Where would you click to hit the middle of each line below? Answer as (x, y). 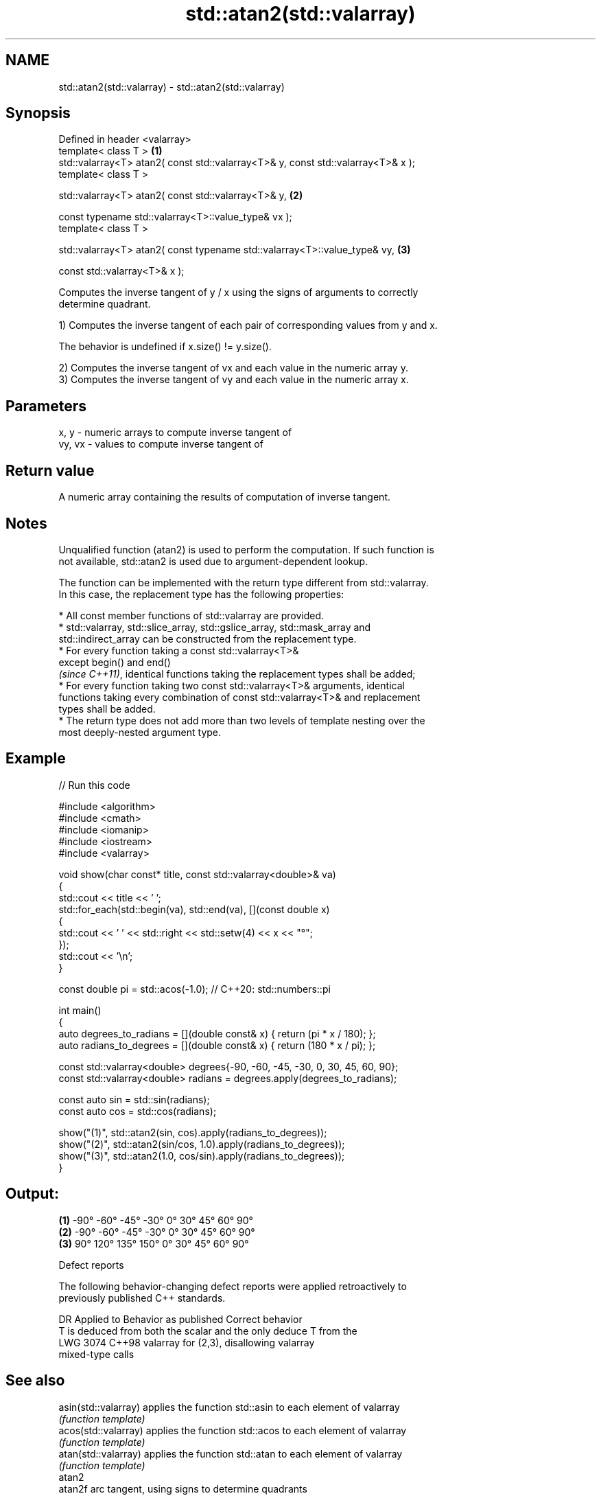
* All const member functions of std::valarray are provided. (191, 615)
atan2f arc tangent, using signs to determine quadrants (183, 1488)
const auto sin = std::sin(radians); (134, 1099)
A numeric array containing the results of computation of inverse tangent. (224, 497)
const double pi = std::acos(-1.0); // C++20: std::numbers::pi (195, 989)
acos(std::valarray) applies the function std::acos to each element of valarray (233, 1430)
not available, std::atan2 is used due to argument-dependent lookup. (213, 561)
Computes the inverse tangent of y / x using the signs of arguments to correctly (238, 292)
